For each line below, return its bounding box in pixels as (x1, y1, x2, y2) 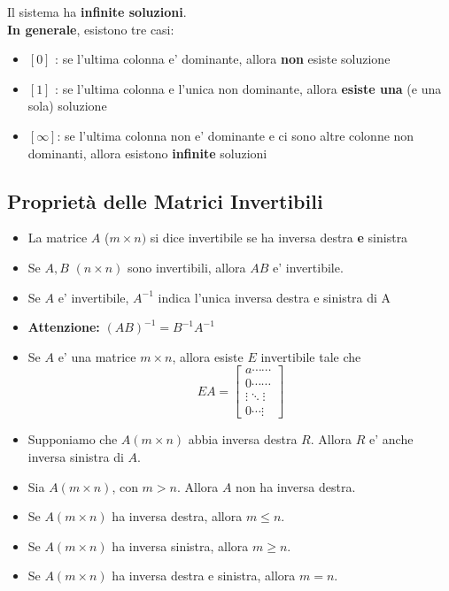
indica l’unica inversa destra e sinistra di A (158, 288, 391, 306)
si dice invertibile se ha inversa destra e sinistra (150, 228, 408, 247)
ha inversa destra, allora (112, 507, 243, 526)
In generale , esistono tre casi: (7, 19, 174, 38)
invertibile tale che (260, 347, 361, 365)
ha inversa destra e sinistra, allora (112, 566, 296, 585)
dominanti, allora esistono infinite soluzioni (27, 143, 267, 162)
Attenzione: (27, 318, 100, 336)
